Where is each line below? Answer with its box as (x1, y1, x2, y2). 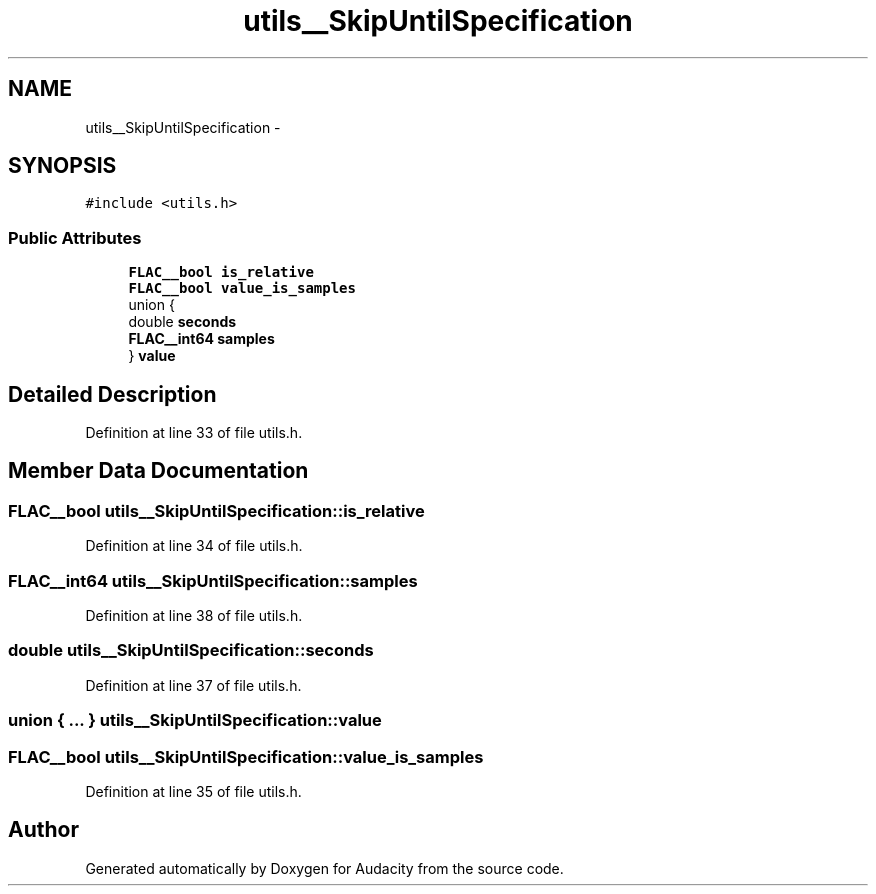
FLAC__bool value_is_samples (128, 280, 356, 297)
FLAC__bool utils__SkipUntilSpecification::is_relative (8, 500, 425, 521)
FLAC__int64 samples (128, 330, 275, 348)
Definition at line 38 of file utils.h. (85, 607, 303, 624)
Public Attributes (8, 227, 142, 248)
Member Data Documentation (8, 458, 309, 484)
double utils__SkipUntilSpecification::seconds (8, 640, 374, 661)
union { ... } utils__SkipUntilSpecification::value (8, 710, 382, 731)
